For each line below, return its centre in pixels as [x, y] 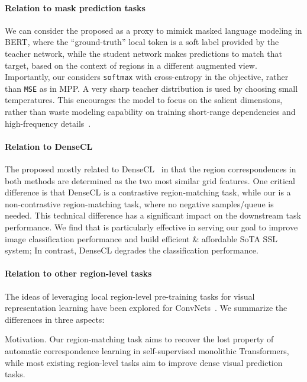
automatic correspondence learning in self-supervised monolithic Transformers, [147, 350]
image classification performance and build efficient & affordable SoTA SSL [141, 238]
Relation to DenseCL [49, 146]
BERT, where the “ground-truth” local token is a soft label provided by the [142, 42]
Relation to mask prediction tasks [75, 7]
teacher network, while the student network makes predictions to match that [143, 53]
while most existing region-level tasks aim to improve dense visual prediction [144, 362]
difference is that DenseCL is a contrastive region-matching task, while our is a [148, 192]
